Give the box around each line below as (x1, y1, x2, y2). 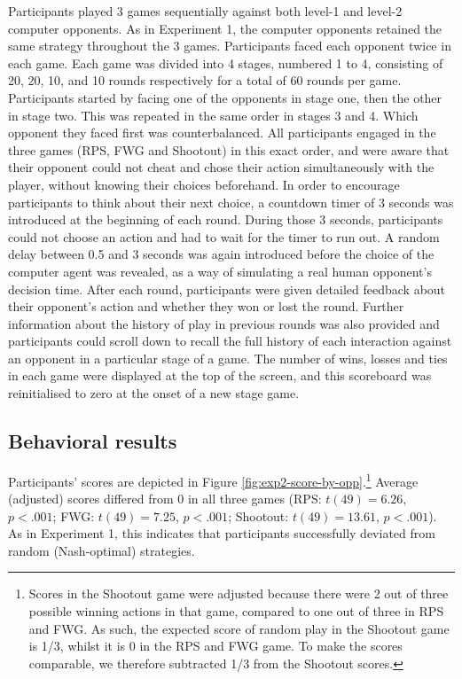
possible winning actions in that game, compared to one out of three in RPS (28, 602, 444, 620)
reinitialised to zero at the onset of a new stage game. (8, 384, 300, 402)
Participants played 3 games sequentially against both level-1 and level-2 (8, 2, 403, 20)
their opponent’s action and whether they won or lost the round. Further (8, 297, 404, 316)
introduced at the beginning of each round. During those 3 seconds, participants (8, 210, 443, 229)
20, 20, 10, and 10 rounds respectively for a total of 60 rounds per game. (8, 71, 402, 90)
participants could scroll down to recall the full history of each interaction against (8, 332, 452, 350)
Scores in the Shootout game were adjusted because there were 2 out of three (28, 584, 449, 603)
